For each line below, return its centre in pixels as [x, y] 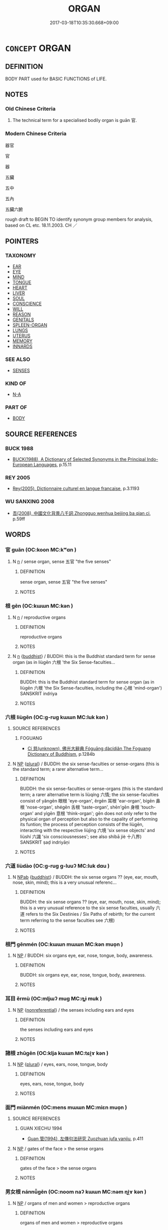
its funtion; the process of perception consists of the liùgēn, [82, 824]
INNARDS [22, 346]
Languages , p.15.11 [52, 464]
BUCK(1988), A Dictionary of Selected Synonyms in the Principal [79, 459]
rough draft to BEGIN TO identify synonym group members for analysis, [79, 219]
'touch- [148, 807]
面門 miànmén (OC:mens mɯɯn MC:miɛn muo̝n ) [66, 1107]
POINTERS [22, 241]
